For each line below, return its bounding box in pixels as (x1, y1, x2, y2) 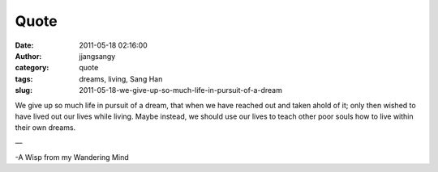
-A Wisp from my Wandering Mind (15, 153, 129, 162)
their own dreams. (15, 123, 76, 132)
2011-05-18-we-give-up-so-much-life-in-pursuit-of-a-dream (79, 86, 283, 95)
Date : (15, 40, 34, 50)
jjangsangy (79, 51, 116, 61)
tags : (15, 73, 33, 84)
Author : (15, 51, 42, 61)
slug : (15, 86, 32, 95)
